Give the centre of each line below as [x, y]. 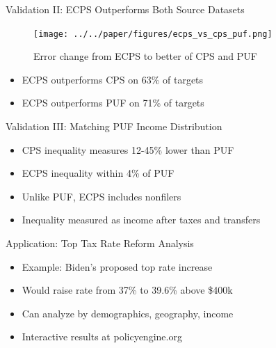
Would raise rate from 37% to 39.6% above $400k [127, 290]
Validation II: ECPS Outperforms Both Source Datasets [125, 9]
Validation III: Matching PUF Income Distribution [114, 126]
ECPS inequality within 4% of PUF [98, 173]
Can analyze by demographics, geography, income [128, 313]
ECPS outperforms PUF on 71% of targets [113, 103]
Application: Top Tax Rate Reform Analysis [100, 243]
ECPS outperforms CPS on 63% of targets [113, 79]
